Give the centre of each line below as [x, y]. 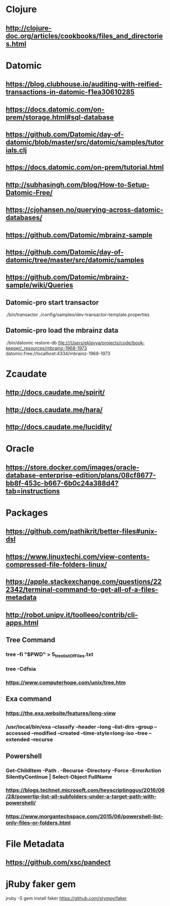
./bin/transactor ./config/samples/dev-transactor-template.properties [78, 314]
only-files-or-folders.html [38, 823]
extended [18, 739]
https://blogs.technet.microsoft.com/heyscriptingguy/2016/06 [85, 790]
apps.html [22, 623]
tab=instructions [33, 491]
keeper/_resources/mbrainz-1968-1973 [47, 348]
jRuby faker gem [41, 884]
